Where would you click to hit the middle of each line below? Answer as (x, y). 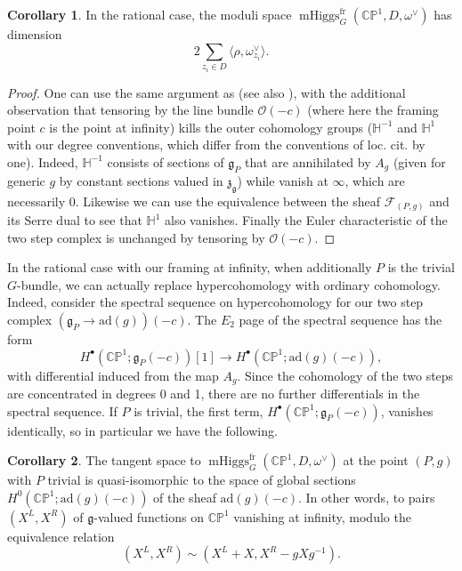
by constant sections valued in (141, 180)
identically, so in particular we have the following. (142, 430)
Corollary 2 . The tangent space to (104, 460)
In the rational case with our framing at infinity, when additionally (190, 267)
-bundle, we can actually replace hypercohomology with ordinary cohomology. (229, 284)
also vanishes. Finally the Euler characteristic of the (306, 220)
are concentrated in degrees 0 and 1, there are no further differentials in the (214, 394)
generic (26, 180)
